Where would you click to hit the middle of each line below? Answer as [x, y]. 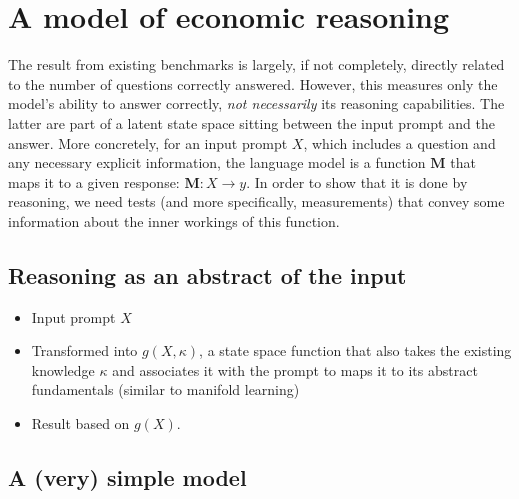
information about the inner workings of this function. [174, 220]
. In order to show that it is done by [357, 181]
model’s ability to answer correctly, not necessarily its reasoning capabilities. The [256, 103]
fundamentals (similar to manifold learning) [165, 389]
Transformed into [84, 350]
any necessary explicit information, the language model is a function [217, 162]
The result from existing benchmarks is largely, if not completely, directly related [256, 64]
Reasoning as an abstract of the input [207, 274]
